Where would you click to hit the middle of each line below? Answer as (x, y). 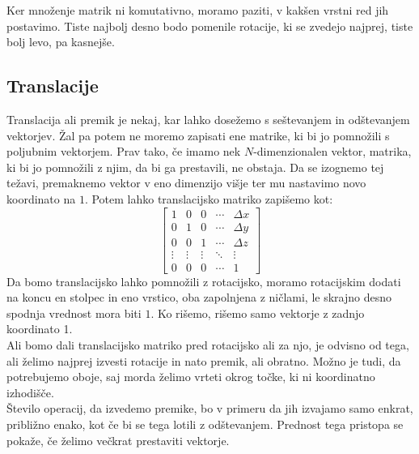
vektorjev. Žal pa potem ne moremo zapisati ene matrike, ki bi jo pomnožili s (198, 135)
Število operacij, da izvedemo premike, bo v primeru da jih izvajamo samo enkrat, (210, 408)
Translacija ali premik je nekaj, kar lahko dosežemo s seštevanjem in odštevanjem (208, 119)
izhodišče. (30, 392)
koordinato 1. (40, 329)
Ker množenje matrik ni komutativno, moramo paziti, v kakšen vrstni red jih (198, 10)
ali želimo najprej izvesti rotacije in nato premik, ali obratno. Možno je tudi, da (204, 360)
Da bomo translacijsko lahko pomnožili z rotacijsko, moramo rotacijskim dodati (204, 281)
